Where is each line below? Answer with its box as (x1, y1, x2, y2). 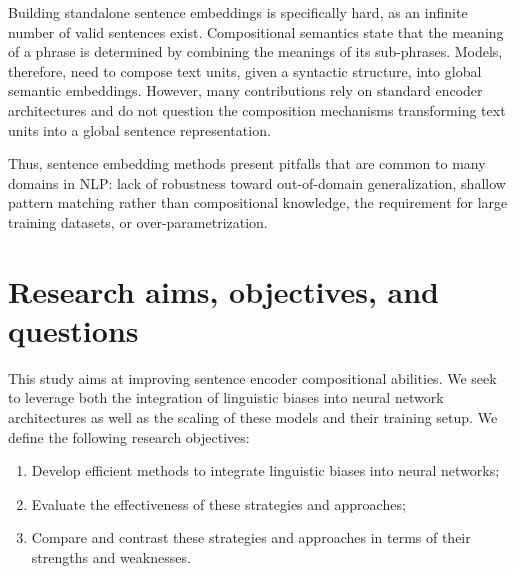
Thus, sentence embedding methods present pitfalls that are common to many (8, 153, 486, 174)
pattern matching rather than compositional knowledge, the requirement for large (8, 192, 508, 213)
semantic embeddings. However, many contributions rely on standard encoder (8, 80, 483, 101)
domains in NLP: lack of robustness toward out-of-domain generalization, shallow (8, 172, 506, 193)
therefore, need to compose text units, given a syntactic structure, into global (8, 60, 482, 81)
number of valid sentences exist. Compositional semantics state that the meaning (8, 21, 504, 42)
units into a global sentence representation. (8, 119, 271, 140)
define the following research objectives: (8, 426, 250, 447)
